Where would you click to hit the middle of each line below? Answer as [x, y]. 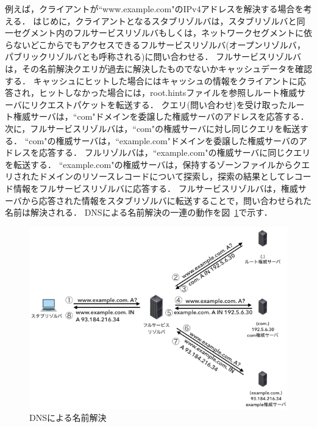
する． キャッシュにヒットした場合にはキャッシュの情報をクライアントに [151, 80]
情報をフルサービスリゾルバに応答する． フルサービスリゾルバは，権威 [155, 188]
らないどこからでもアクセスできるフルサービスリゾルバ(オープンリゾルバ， [155, 44]
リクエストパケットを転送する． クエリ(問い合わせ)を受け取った [159, 104]
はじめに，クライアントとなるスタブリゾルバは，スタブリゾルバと [165, 20]
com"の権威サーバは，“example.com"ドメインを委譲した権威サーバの [164, 140]
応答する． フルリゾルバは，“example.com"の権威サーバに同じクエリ [175, 152]
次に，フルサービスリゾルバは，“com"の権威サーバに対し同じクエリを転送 [152, 128]
